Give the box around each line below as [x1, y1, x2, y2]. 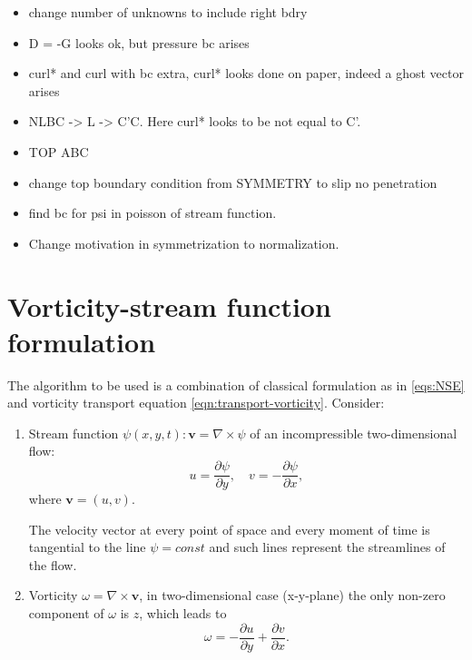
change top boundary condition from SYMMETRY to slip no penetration [28, 172, 438, 192]
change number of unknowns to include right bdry [28, 3, 308, 21]
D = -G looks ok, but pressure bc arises [28, 33, 250, 52]
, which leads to [139, 604, 227, 623]
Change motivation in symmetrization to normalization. [28, 233, 339, 252]
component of [28, 604, 104, 623]
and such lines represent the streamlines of [209, 537, 446, 557]
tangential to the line [28, 537, 146, 557]
